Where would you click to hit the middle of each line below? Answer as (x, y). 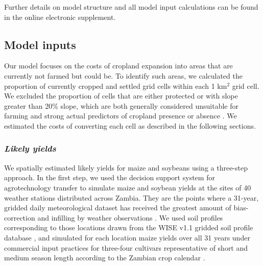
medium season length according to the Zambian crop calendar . (105, 258)
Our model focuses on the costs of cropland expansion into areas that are (118, 66)
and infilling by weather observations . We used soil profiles (130, 217)
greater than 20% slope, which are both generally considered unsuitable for (121, 105)
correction (20, 217)
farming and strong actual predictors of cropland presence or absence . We (121, 116)
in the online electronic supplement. (60, 17)
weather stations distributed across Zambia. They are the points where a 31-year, (131, 197)
